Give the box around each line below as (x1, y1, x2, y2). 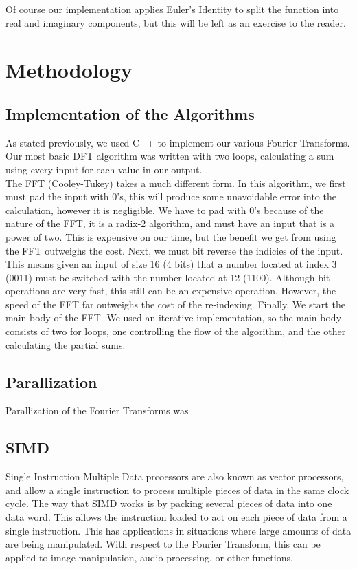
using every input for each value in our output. (5, 162, 203, 176)
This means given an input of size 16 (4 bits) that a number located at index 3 (5, 257, 337, 271)
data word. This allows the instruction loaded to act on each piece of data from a (5, 510, 347, 524)
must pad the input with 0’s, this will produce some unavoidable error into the (5, 189, 336, 204)
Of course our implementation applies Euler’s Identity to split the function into (5, 2, 339, 16)
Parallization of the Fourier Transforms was (5, 403, 189, 418)
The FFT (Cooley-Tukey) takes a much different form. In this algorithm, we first (5, 175, 346, 190)
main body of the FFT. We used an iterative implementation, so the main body (5, 310, 342, 325)
